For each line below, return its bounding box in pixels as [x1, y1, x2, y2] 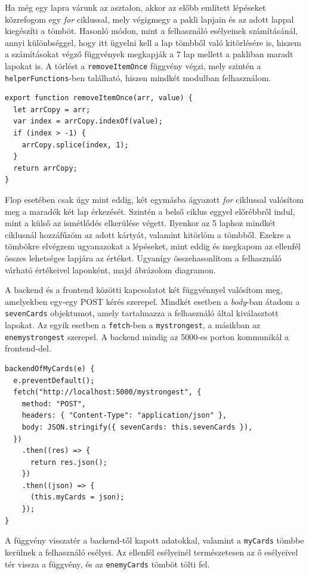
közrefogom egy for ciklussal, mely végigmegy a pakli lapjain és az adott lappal [5, 13, 294, 25]
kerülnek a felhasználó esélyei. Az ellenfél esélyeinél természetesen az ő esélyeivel [5, 545, 298, 558]
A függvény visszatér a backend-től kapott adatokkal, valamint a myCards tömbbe [5, 534, 304, 547]
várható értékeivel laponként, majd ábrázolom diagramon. [5, 263, 216, 276]
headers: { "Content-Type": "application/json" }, [21, 411, 227, 420]
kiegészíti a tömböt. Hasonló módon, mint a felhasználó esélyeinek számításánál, [5, 24, 298, 37]
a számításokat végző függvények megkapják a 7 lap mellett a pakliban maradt [5, 48, 293, 60]
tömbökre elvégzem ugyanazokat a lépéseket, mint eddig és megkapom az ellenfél [5, 240, 301, 252]
